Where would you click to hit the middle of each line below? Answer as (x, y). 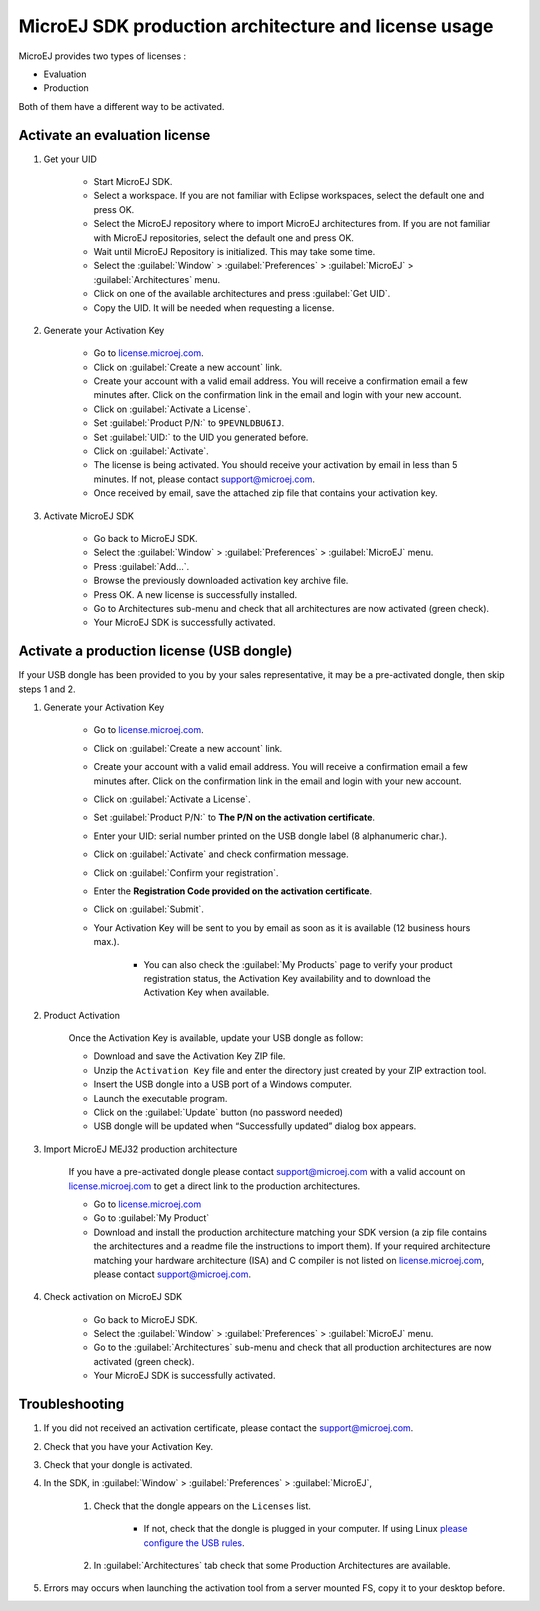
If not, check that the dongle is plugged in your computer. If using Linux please (305, 1529)
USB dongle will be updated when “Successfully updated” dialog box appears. (255, 1126)
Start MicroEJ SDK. (133, 182)
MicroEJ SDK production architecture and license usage (256, 26)
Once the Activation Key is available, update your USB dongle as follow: (216, 1038)
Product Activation (81, 1015)
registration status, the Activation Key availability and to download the (287, 978)
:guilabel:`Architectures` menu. (157, 279)
